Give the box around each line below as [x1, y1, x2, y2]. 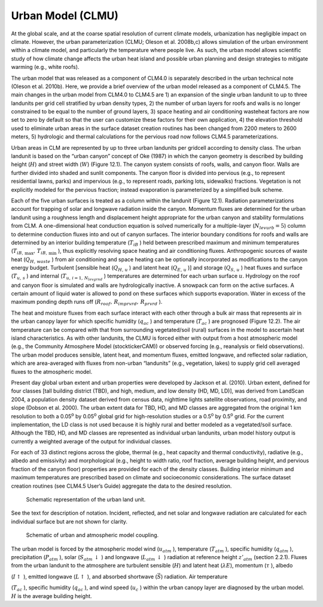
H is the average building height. [11, 592, 92, 599]
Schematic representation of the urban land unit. [26, 496, 146, 503]
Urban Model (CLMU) [11, 9, 119, 22]
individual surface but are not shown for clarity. [11, 518, 128, 525]
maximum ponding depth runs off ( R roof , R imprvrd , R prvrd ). [11, 298, 163, 307]
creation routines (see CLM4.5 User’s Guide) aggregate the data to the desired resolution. [11, 482, 232, 490]
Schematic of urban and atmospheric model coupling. [26, 531, 159, 539]
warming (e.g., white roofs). [11, 64, 80, 71]
